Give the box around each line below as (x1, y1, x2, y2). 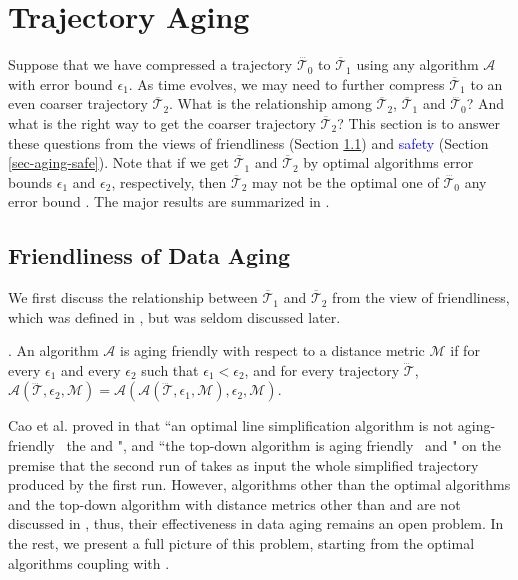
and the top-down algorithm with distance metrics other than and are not (8, 493, 461, 514)
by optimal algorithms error (303, 152, 474, 173)
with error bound (8, 73, 113, 94)
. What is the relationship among (169, 93, 372, 114)
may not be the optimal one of (252, 171, 439, 192)
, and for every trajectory (244, 359, 400, 380)
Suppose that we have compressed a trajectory (8, 54, 293, 75)
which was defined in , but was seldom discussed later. (8, 306, 341, 327)
